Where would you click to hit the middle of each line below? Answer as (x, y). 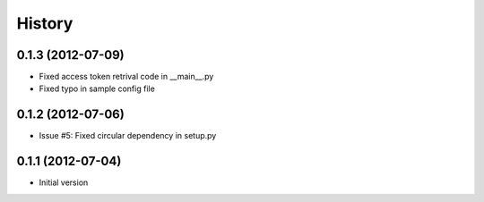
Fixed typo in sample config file (97, 88)
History (45, 23)
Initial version (64, 182)
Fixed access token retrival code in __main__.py (126, 77)
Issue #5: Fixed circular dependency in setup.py (128, 136)
